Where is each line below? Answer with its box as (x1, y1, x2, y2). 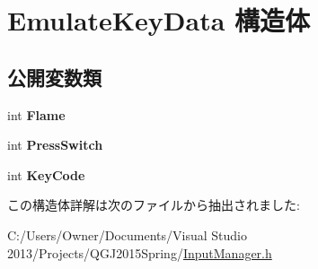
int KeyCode (7, 165, 85, 184)
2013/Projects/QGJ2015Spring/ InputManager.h (7, 243, 272, 262)
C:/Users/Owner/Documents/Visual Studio (7, 225, 247, 244)
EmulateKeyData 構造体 (7, 2, 311, 39)
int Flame (7, 105, 66, 124)
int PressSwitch (7, 135, 103, 154)
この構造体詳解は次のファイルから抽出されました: (7, 195, 300, 214)
